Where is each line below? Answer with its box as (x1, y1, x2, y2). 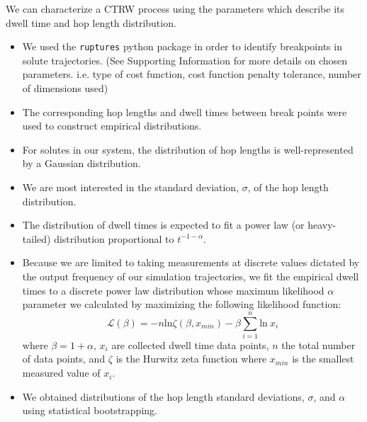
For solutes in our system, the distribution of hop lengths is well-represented (22, 142, 354, 156)
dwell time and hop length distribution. (6, 15, 176, 30)
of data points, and (22, 351, 106, 366)
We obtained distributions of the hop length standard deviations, (22, 389, 305, 404)
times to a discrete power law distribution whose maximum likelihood (22, 283, 324, 297)
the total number (281, 337, 356, 352)
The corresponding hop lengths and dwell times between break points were (22, 104, 347, 119)
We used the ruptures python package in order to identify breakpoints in (22, 39, 342, 54)
